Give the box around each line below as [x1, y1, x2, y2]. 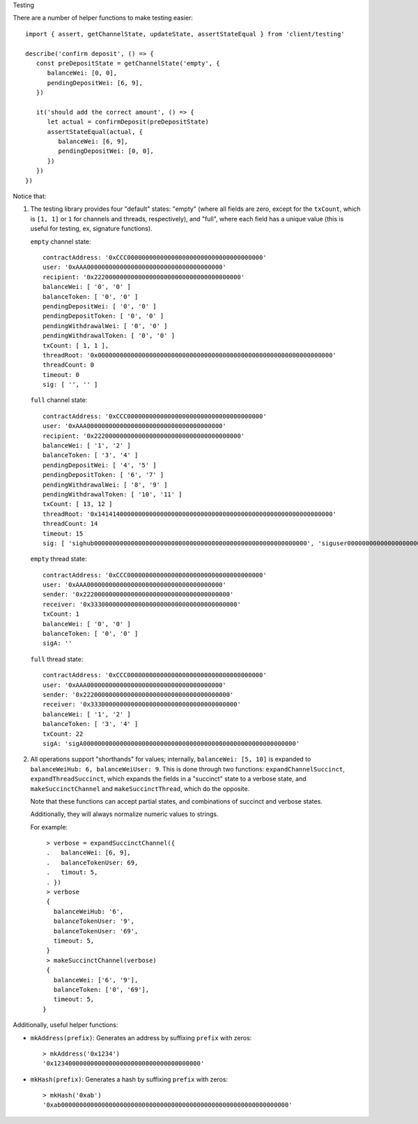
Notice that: [13, 192, 47, 200]
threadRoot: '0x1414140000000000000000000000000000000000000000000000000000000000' [42, 510, 337, 518]
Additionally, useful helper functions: [13, 1021, 118, 1029]
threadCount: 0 [42, 361, 95, 369]
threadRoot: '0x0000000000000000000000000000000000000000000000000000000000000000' [42, 351, 337, 359]
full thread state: [30, 655, 84, 663]
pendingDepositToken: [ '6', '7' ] [42, 471, 164, 479]
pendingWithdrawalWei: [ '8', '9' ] [42, 480, 168, 489]
